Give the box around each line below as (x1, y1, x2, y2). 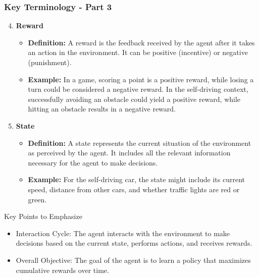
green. (28, 194, 47, 204)
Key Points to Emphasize (4, 211, 82, 221)
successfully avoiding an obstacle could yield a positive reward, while (28, 93, 241, 104)
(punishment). (28, 57, 72, 67)
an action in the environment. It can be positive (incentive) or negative (28, 47, 248, 58)
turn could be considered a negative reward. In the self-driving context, (28, 84, 248, 94)
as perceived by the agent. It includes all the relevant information (28, 147, 231, 158)
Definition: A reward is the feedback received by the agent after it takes (28, 37, 255, 47)
